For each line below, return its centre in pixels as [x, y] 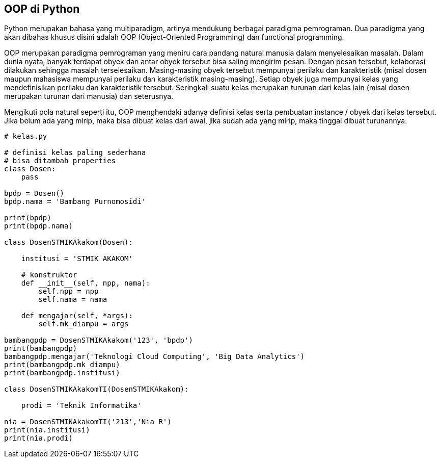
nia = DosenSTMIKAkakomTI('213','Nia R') [88, 422]
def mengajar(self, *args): [77, 316]
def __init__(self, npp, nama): [86, 283]
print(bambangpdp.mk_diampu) [62, 365]
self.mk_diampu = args [84, 324]
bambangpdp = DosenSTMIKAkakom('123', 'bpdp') [99, 340]
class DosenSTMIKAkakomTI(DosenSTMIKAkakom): [97, 389]
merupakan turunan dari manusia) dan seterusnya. [89, 96]
